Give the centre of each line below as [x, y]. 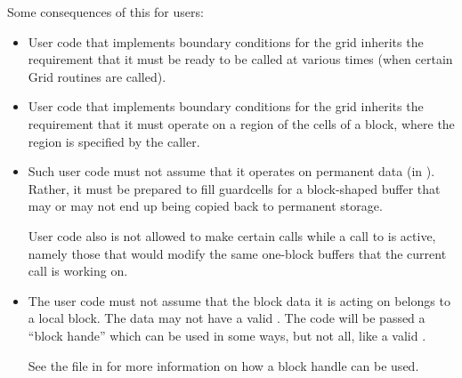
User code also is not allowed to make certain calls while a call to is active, [232, 235]
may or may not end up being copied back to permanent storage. [205, 206]
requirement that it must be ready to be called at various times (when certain [240, 59]
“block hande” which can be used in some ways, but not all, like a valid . [227, 335]
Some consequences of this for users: [105, 12]
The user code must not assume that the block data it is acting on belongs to [239, 300]
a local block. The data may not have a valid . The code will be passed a [227, 318]
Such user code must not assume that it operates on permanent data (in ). [231, 171]
